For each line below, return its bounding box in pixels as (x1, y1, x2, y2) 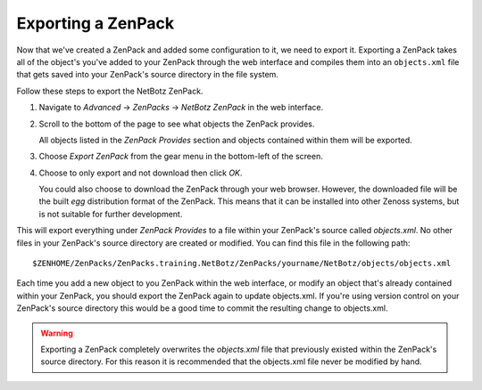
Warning (40, 328, 73, 338)
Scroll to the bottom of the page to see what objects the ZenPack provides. (38, 118, 315, 129)
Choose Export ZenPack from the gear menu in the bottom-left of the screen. (38, 151, 323, 162)
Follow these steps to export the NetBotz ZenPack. (16, 85, 204, 96)
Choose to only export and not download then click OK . (38, 167, 243, 178)
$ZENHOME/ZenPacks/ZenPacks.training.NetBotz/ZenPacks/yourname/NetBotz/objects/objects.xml (32, 258, 452, 269)
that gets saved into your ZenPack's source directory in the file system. (16, 69, 278, 80)
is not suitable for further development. (38, 208, 183, 219)
